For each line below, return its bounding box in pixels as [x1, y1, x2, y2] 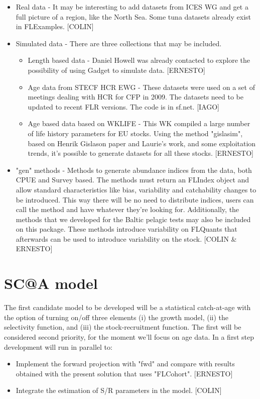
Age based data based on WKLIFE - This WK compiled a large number [28, 118, 250, 129]
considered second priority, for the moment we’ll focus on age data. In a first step [4, 331, 254, 342]
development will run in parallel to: [4, 341, 112, 352]
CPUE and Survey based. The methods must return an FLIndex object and [16, 174, 249, 185]
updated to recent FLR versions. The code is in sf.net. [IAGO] [28, 101, 219, 112]
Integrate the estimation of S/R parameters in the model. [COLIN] [16, 385, 222, 395]
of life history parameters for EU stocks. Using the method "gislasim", [28, 128, 243, 138]
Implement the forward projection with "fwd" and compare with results [16, 358, 235, 369]
